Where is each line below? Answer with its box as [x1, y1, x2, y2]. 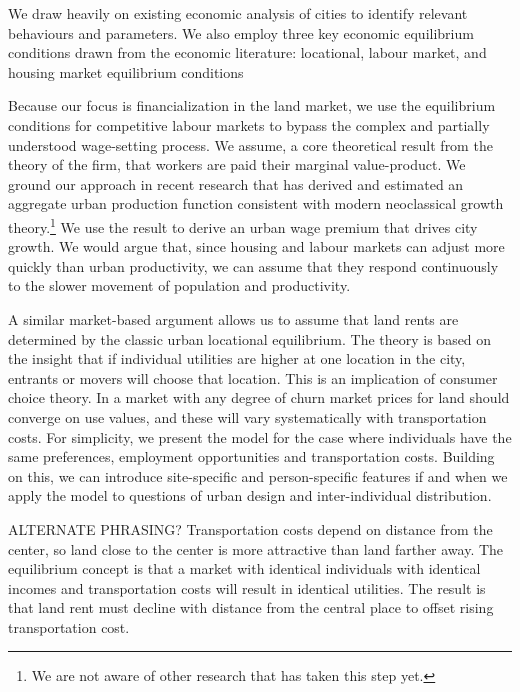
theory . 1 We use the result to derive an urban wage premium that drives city [8, 213, 478, 237]
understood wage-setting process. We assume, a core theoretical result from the [8, 134, 493, 155]
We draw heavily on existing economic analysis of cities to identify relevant [8, 3, 468, 23]
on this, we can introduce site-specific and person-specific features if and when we [8, 465, 508, 486]
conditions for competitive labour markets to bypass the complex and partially [8, 114, 490, 135]
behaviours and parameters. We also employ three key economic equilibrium [8, 22, 474, 43]
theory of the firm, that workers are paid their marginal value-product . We [8, 154, 466, 175]
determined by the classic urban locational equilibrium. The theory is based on [8, 328, 492, 349]
